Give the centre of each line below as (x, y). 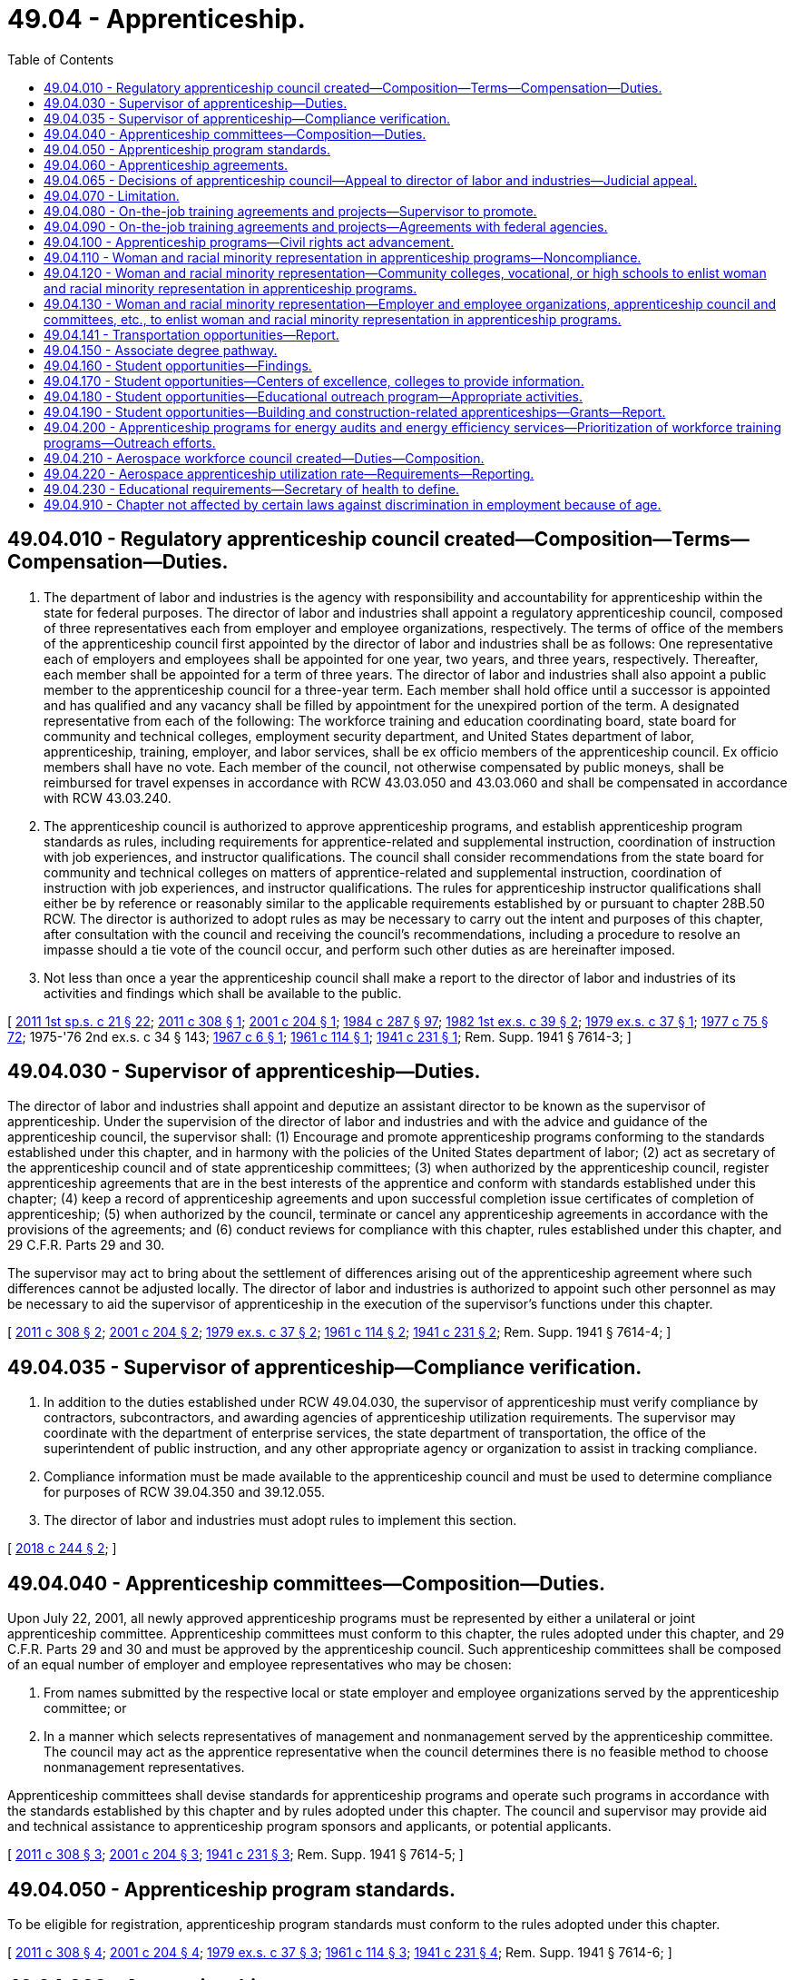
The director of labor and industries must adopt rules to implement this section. (280, 1520)
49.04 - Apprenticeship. (157, 19)
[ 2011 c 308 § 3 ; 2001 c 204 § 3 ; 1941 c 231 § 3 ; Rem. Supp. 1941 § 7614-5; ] (235, 1855)
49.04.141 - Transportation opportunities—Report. (191, 334)
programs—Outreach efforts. (130, 442)
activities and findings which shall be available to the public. (223, 993)
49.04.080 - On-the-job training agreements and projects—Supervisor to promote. (290, 211)
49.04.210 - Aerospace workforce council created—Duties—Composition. (264, 458)
